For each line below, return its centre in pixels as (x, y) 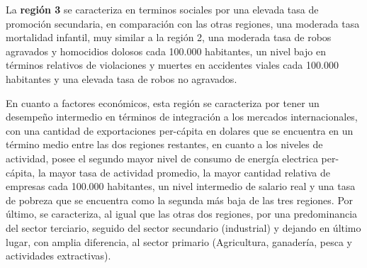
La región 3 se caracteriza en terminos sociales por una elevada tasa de (162, 9)
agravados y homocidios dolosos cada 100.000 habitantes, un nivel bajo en (166, 51)
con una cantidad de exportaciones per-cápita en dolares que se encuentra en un (180, 130)
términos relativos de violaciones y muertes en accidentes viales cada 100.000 (172, 65)
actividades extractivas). (58, 256)
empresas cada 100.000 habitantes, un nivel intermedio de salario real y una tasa (181, 186)
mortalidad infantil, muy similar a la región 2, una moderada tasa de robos (169, 37)
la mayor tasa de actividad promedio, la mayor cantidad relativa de (184, 172)
